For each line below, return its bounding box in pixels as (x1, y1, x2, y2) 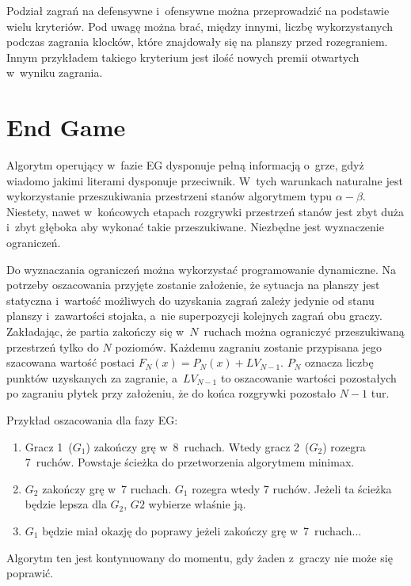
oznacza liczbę (304, 354, 374, 371)
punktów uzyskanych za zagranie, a (6, 369, 177, 386)
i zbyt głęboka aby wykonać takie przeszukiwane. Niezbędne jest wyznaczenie (6, 219, 384, 235)
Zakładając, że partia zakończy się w (6, 323, 185, 340)
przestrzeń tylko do (6, 338, 99, 355)
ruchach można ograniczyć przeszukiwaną (204, 323, 405, 340)
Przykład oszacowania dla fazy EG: (6, 412, 178, 428)
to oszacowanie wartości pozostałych (220, 369, 397, 386)
